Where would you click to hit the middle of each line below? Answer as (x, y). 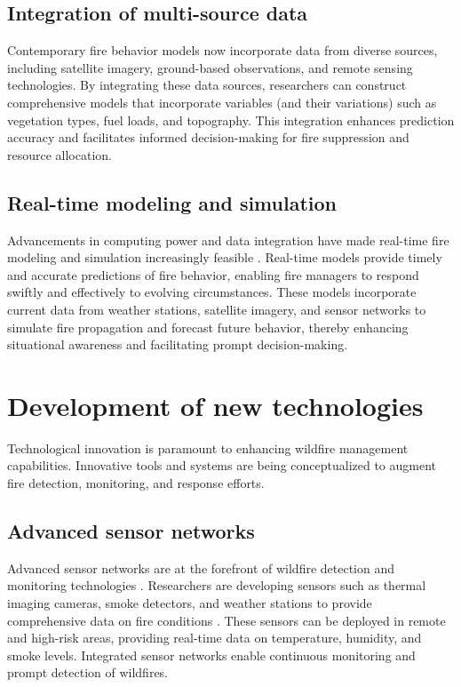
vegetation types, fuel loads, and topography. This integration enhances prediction (231, 120)
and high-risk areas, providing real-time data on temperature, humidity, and (215, 638)
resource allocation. (60, 154)
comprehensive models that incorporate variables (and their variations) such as (222, 102)
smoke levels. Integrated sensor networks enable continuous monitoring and (211, 655)
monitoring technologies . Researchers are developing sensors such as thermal (217, 585)
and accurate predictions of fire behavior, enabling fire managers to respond (213, 274)
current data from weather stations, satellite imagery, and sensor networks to (217, 309)
